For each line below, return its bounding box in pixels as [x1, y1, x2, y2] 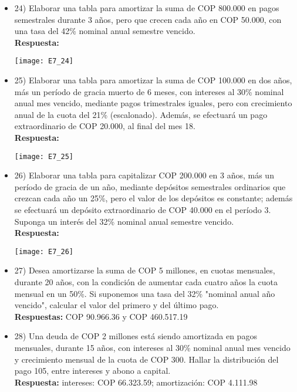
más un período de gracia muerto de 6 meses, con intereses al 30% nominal [14, 85, 284, 97]
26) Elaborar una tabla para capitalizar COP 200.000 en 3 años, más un [14, 169, 274, 181]
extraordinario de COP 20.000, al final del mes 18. [14, 120, 195, 132]
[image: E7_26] [14, 247, 74, 256]
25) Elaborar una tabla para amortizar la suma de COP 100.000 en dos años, [14, 74, 292, 86]
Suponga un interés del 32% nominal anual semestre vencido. [14, 215, 234, 227]
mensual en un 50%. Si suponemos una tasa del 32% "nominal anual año [14, 287, 275, 299]
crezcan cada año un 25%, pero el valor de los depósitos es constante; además [14, 192, 293, 204]
